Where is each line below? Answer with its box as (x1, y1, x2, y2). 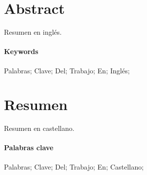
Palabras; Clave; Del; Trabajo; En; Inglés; (4, 65, 130, 75)
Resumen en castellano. (4, 123, 74, 133)
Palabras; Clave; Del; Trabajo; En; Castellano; (4, 161, 144, 172)
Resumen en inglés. (4, 27, 62, 37)
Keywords (4, 46, 38, 57)
